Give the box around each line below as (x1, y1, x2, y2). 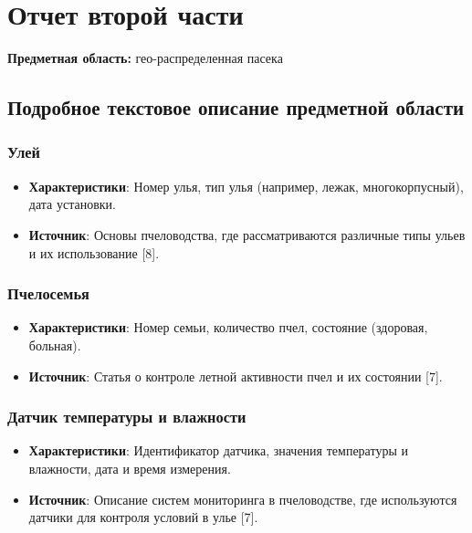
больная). (28, 335, 81, 354)
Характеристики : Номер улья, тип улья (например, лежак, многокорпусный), (28, 176, 464, 195)
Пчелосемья (7, 282, 89, 305)
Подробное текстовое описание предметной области (7, 93, 465, 121)
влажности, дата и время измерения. (28, 458, 231, 477)
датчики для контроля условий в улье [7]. (28, 507, 258, 527)
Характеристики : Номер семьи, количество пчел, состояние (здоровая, (28, 318, 428, 337)
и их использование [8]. (28, 243, 160, 262)
